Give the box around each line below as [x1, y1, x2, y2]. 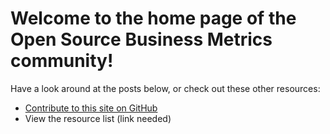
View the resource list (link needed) [24, 112, 172, 124]
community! [10, 50, 114, 72]
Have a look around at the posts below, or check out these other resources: [10, 82, 321, 94]
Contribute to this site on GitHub [24, 102, 158, 114]
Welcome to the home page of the [10, 7, 297, 30]
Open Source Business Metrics [10, 28, 273, 51]
